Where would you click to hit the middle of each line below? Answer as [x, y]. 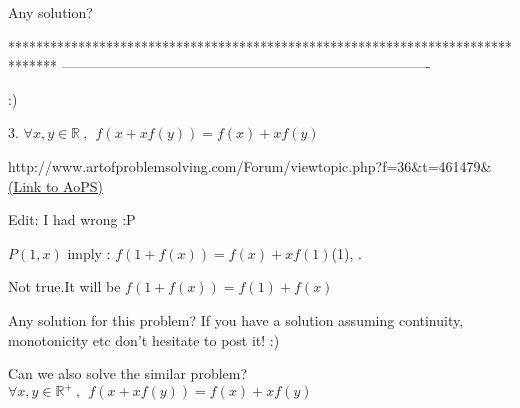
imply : [89, 252]
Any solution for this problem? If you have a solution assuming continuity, [236, 319]
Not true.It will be [64, 286]
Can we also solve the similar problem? [128, 373]
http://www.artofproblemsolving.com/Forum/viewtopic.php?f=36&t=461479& [250, 165]
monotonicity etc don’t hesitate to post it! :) [144, 339]
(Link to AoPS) [55, 185]
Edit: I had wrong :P [72, 219]
